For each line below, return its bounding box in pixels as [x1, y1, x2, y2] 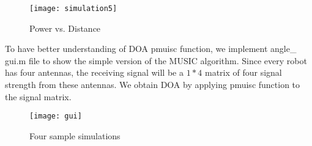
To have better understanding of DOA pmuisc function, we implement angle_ [5, 42, 297, 55]
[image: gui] [29, 112, 82, 121]
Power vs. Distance [29, 21, 101, 34]
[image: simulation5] [29, 4, 117, 13]
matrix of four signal [204, 66, 282, 79]
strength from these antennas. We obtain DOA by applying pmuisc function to [5, 78, 300, 91]
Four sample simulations [29, 129, 121, 142]
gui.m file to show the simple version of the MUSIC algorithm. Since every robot [5, 54, 307, 67]
